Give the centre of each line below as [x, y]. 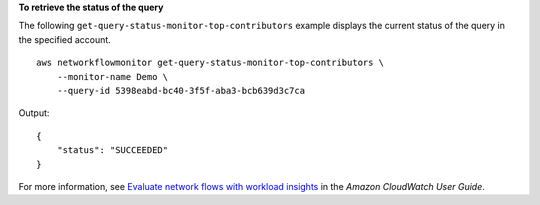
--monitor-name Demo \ [112, 76]
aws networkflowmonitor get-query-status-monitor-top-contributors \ [210, 63]
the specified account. [65, 39]
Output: [34, 113]
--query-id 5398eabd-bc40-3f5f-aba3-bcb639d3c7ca [180, 90]
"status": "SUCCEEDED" [112, 150]
